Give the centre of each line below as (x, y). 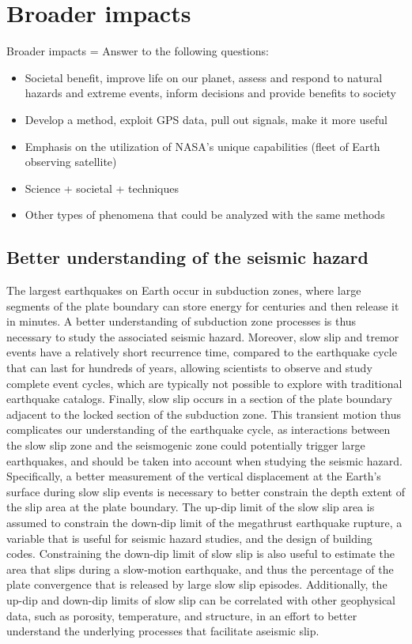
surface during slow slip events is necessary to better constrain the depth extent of (206, 491)
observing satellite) (71, 162)
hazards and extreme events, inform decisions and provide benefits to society (211, 93)
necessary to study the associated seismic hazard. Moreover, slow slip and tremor (203, 336)
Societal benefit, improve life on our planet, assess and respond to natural (204, 77)
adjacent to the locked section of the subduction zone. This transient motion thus (204, 414)
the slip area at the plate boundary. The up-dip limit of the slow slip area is (191, 507)
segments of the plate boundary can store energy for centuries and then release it (203, 305)
